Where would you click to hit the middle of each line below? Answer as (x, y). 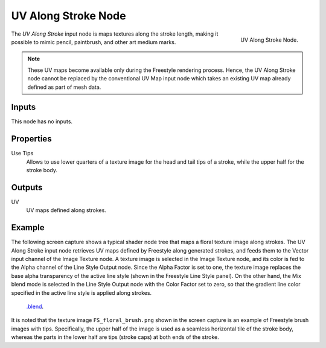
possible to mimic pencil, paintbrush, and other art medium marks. (94, 42)
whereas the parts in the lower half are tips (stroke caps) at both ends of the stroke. (115, 337)
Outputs (27, 187)
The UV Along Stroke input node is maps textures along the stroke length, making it (115, 34)
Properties (31, 139)
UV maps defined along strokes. (66, 210)
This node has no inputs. (42, 121)
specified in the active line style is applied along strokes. (81, 292)
